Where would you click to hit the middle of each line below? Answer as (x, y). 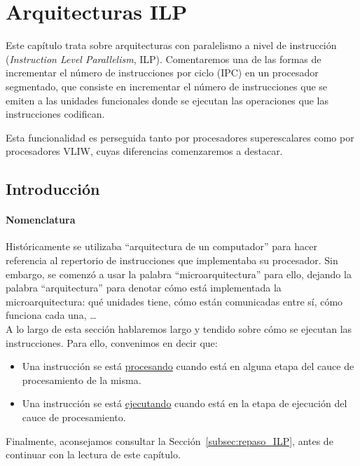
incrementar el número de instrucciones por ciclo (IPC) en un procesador (162, 73)
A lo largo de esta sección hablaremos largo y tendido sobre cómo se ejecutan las (179, 329)
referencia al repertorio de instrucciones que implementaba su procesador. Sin (172, 260)
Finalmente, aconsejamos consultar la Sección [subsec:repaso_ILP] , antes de (169, 440)
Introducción (53, 189)
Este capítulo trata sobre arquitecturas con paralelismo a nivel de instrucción (171, 45)
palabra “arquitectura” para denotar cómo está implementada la (144, 288)
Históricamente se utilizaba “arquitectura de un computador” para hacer (161, 246)
